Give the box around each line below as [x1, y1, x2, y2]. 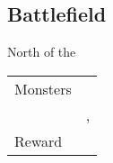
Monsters [14, 77, 72, 99]
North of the [7, 42, 76, 61]
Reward [14, 130, 63, 151]
